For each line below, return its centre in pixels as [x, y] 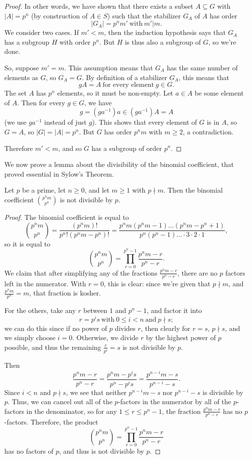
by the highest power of [181, 337]
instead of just [65, 122]
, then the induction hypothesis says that [165, 32]
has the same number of [202, 67]
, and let [97, 190]
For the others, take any [40, 310]
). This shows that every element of [144, 122]
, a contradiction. [208, 131]
